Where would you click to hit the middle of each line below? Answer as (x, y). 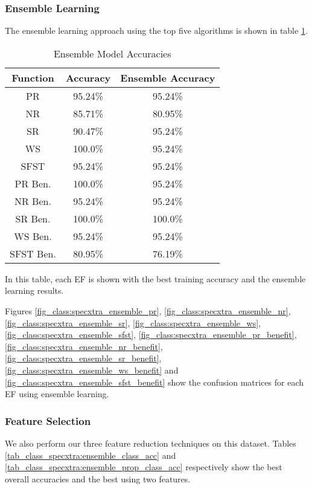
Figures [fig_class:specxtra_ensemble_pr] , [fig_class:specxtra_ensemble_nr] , (148, 311)
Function (33, 77)
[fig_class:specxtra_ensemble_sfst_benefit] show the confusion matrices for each (154, 382)
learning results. (34, 290)
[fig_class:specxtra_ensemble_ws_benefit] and (92, 370)
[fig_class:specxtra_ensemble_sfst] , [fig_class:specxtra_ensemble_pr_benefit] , (151, 335)
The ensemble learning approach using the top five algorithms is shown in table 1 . (156, 31)
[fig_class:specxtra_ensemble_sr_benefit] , (83, 358)
